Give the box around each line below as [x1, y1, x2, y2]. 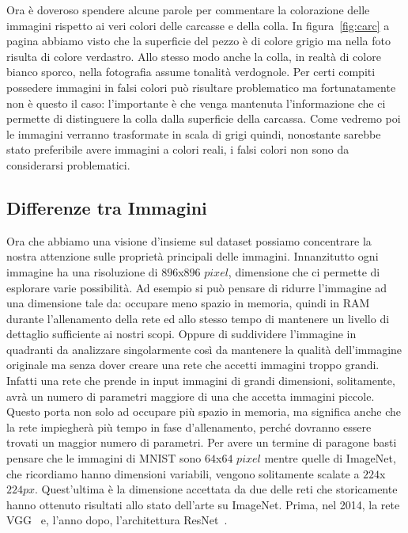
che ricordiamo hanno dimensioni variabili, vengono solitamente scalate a [6, 465, 360, 482]
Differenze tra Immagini [6, 195, 207, 219]
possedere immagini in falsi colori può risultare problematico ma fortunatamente [6, 78, 396, 95]
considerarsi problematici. [6, 156, 130, 173]
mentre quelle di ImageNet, [264, 450, 396, 466]
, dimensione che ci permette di [228, 263, 380, 280]
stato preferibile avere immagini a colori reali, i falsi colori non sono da [6, 141, 349, 158]
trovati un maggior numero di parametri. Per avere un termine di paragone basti [6, 434, 397, 451]
